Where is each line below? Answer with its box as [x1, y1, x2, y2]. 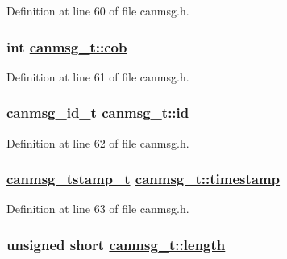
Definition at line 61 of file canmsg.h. [6, 68, 189, 85]
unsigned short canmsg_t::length [6, 234, 226, 254]
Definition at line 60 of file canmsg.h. [6, 2, 189, 19]
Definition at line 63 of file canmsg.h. [6, 200, 189, 217]
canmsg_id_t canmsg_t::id [6, 102, 189, 123]
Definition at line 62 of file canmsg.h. [6, 134, 189, 151]
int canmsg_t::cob [6, 36, 127, 56]
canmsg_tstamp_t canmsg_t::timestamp [6, 169, 281, 189]
